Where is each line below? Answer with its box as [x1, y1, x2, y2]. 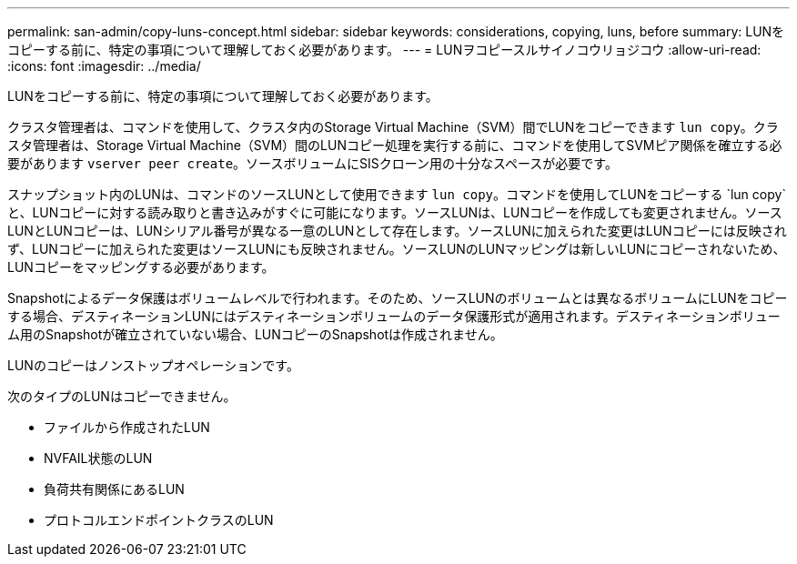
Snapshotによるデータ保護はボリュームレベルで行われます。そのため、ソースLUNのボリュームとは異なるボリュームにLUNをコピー [7, 290, 788, 306]
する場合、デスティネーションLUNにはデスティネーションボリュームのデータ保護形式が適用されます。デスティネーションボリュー [7, 308, 781, 324]
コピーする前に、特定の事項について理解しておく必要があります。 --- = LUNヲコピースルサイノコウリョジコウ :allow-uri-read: [7, 42, 762, 57]
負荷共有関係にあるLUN [44, 481, 185, 497]
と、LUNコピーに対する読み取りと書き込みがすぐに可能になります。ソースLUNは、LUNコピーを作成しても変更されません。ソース [7, 205, 782, 220]
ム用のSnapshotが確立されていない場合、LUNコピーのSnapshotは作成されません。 [7, 327, 503, 342]
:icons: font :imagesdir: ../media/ [7, 58, 201, 74]
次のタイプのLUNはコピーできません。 [7, 388, 237, 404]
